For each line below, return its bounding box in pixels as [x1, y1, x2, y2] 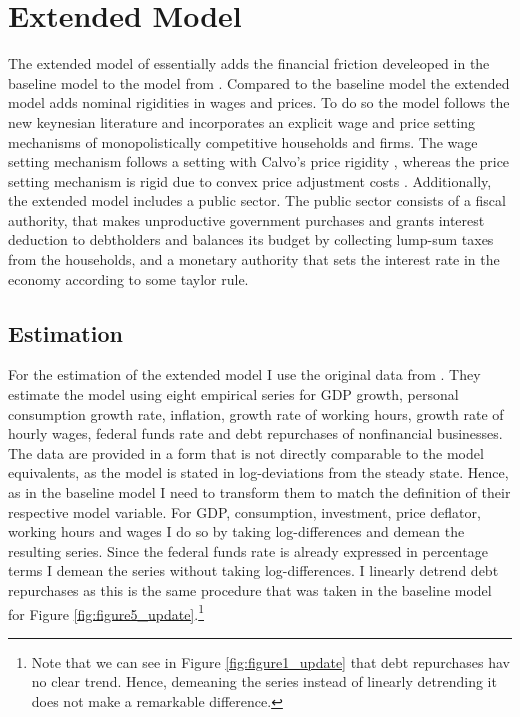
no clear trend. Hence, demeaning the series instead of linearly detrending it [31, 671, 497, 692]
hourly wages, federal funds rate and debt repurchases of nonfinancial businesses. [8, 423, 503, 444]
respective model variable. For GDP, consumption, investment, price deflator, [8, 501, 481, 522]
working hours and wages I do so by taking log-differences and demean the [8, 521, 465, 542]
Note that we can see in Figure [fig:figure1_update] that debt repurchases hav [31, 651, 510, 672]
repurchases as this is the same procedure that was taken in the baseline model [8, 579, 492, 600]
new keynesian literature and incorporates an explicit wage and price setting [8, 111, 476, 132]
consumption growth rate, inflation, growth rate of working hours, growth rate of [8, 403, 504, 424]
